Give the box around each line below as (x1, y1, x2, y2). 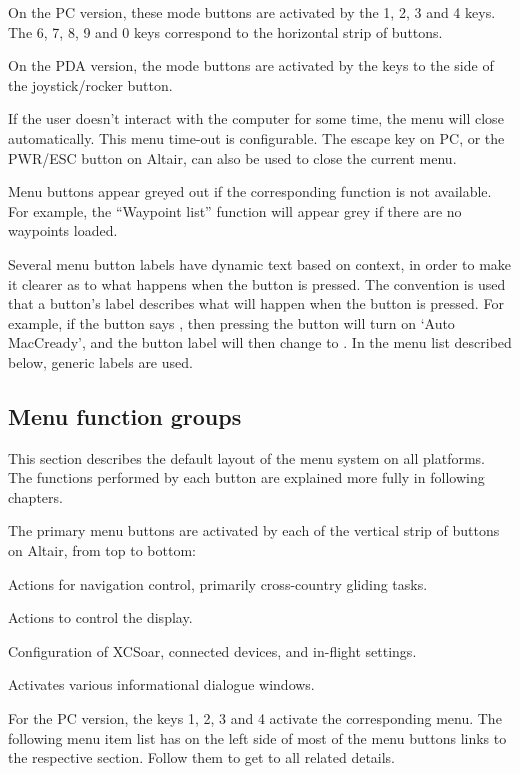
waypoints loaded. (8, 220, 118, 241)
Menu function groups (8, 400, 242, 431)
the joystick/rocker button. (8, 74, 173, 95)
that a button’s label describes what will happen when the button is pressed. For (8, 293, 504, 314)
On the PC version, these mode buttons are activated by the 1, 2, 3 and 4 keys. (8, 2, 496, 22)
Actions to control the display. (8, 607, 193, 628)
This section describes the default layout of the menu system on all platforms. (8, 447, 485, 468)
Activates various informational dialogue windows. (8, 674, 315, 695)
